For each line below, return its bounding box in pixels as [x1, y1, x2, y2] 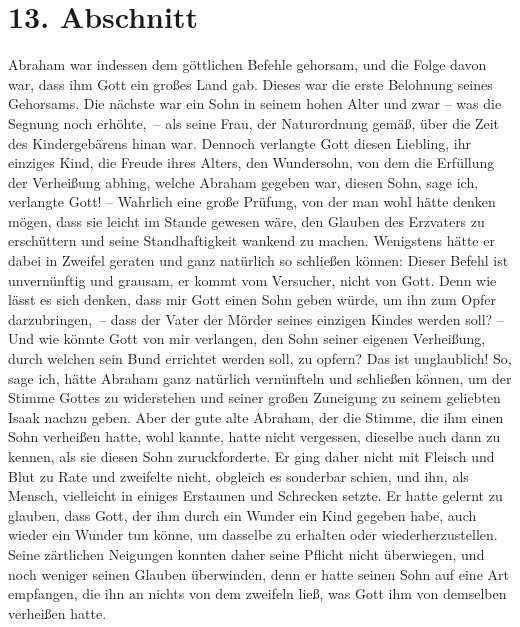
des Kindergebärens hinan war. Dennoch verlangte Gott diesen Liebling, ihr [8, 132, 471, 153]
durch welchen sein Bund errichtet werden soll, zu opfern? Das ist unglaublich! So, [8, 348, 512, 369]
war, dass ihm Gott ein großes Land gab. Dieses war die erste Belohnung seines [8, 73, 493, 94]
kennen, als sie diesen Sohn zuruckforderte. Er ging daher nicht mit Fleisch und [8, 446, 495, 466]
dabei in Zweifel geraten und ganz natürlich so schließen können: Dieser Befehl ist [8, 250, 509, 271]
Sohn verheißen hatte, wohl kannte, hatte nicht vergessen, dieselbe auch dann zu [8, 426, 501, 447]
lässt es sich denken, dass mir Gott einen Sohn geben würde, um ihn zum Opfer [8, 289, 496, 310]
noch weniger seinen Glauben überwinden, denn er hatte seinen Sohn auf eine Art [8, 563, 509, 584]
